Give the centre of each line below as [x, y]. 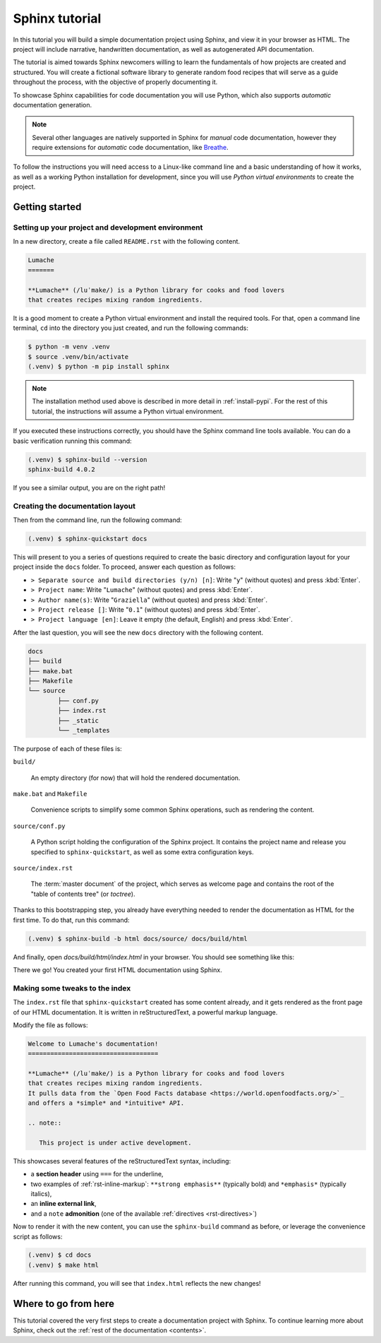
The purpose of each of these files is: [68, 748]
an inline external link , [64, 1204]
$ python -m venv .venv [69, 347]
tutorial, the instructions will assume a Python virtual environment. [128, 411]
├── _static [78, 720]
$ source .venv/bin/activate [78, 356]
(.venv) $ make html [63, 1265]
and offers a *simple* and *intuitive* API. [106, 1103]
